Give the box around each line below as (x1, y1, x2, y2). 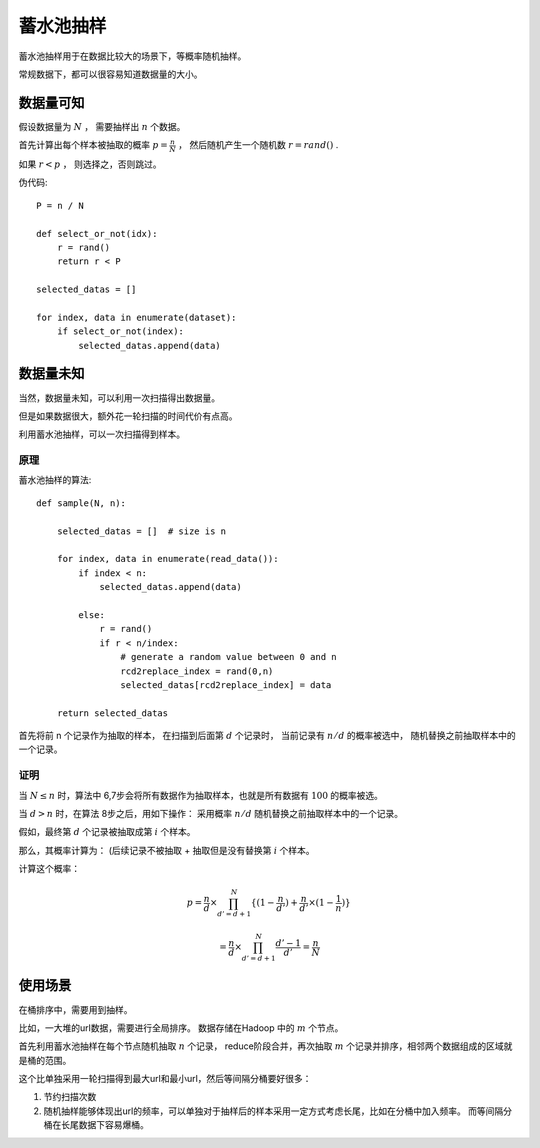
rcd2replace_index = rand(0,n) (120, 665, 274, 677)
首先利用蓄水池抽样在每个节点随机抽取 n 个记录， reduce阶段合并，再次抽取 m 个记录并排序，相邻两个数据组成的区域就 (18, 1040, 513, 1052)
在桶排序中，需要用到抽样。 (18, 1003, 133, 1015)
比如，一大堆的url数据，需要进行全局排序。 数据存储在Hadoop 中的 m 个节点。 (18, 1021, 344, 1034)
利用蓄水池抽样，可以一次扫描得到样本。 (18, 428, 185, 440)
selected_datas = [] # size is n (56, 525, 227, 537)
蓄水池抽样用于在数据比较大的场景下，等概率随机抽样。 (18, 50, 247, 62)
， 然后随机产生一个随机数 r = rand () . (178, 139, 339, 151)
